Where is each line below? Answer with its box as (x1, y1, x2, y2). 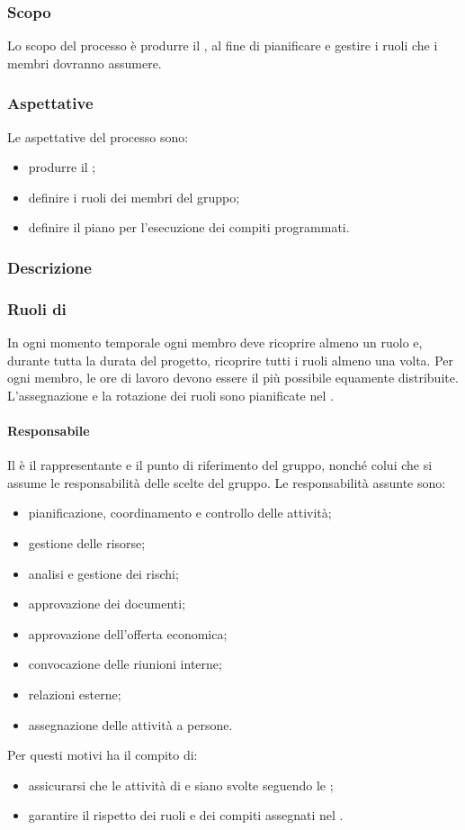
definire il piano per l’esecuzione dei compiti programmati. (28, 218, 350, 237)
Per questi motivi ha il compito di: (7, 745, 198, 764)
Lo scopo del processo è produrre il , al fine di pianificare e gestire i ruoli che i (7, 36, 438, 55)
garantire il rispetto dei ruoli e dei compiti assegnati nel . (28, 806, 344, 825)
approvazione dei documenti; (28, 594, 186, 613)
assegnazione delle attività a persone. (28, 715, 233, 734)
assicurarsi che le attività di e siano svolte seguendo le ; (28, 775, 334, 794)
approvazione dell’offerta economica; (28, 624, 228, 643)
